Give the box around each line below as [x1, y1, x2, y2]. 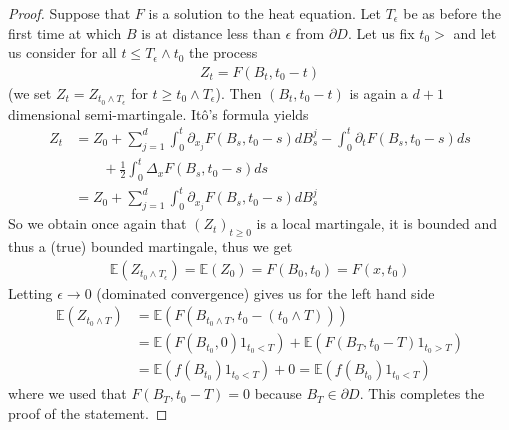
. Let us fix [347, 22, 415, 43]
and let [453, 22, 497, 43]
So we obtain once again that [8, 213, 187, 234]
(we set [8, 82, 52, 103]
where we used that [8, 383, 127, 404]
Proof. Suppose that [8, 3, 131, 23]
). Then [215, 82, 262, 103]
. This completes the [359, 383, 485, 404]
